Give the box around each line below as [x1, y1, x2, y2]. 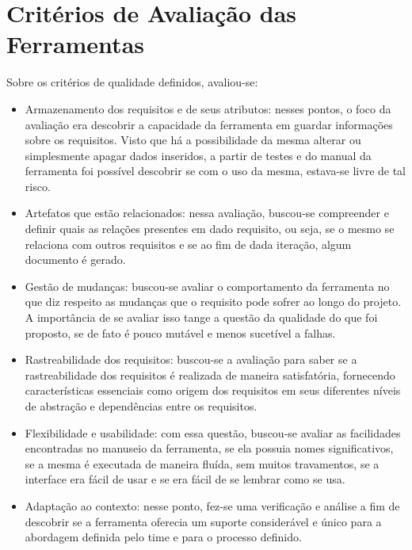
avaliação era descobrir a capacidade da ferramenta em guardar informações [25, 116, 393, 132]
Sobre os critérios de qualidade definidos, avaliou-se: [6, 74, 258, 90]
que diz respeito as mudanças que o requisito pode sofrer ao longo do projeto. [25, 293, 402, 310]
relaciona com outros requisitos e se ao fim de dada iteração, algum [25, 235, 352, 252]
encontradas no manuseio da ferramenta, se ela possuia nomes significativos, [25, 440, 394, 456]
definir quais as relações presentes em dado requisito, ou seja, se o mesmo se [25, 220, 395, 237]
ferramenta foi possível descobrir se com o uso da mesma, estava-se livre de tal [25, 162, 406, 179]
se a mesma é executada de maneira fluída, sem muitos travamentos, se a [25, 455, 380, 472]
